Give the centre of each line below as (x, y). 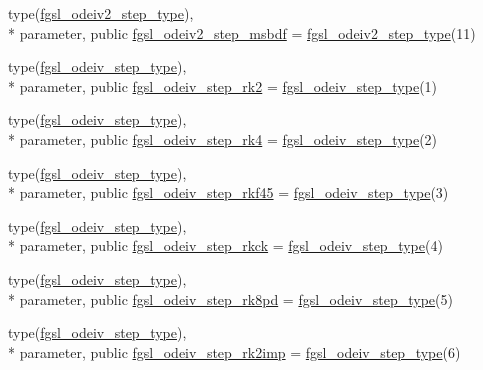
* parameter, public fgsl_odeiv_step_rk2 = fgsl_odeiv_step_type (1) (223, 85)
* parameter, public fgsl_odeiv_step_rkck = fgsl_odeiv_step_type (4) (225, 245)
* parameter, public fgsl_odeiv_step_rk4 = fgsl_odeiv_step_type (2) (223, 138)
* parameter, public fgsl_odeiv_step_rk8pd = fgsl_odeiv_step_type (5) (230, 298)
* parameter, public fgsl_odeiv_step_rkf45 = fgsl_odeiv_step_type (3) (228, 192)
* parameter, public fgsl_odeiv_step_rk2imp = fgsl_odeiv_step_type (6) (234, 351)
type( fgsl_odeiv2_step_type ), (101, 13)
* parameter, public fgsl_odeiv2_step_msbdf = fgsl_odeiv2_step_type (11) (242, 32)
